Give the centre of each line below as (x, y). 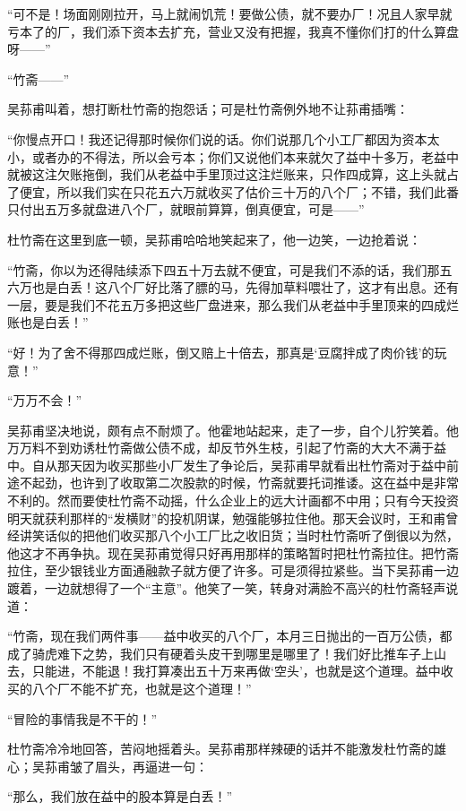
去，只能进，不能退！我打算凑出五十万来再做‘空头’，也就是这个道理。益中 (224, 671)
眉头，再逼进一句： (151, 766)
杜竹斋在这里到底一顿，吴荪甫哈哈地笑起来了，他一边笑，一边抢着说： (214, 239)
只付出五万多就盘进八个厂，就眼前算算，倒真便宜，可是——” (186, 209)
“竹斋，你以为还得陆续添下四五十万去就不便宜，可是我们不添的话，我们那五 (230, 269)
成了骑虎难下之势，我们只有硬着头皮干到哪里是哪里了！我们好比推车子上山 (227, 653)
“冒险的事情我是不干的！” (82, 718)
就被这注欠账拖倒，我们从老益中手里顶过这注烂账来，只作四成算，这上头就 (227, 174)
